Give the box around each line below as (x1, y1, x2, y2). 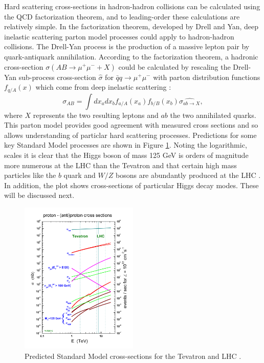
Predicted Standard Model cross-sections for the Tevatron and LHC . (25, 350, 241, 361)
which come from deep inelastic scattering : (35, 82, 171, 92)
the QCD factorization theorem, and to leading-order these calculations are (4, 11, 240, 22)
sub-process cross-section (18, 71, 96, 82)
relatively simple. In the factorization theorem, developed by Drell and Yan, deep (4, 21, 259, 32)
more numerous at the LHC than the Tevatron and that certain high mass (4, 159, 237, 170)
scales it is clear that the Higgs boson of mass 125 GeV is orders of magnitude (4, 149, 249, 160)
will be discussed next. (4, 190, 75, 200)
